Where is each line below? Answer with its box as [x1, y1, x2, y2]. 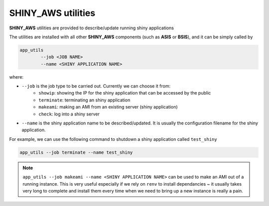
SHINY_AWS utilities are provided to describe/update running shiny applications [9, 25, 174, 31]
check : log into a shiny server [38, 111, 100, 117]
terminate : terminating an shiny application [38, 97, 131, 103]
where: [9, 74, 24, 80]
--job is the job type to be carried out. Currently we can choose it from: [21, 83, 171, 89]
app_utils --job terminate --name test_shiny [19, 149, 133, 155]
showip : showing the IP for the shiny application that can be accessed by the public [38, 90, 211, 96]
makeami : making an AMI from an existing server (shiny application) [38, 104, 178, 110]
